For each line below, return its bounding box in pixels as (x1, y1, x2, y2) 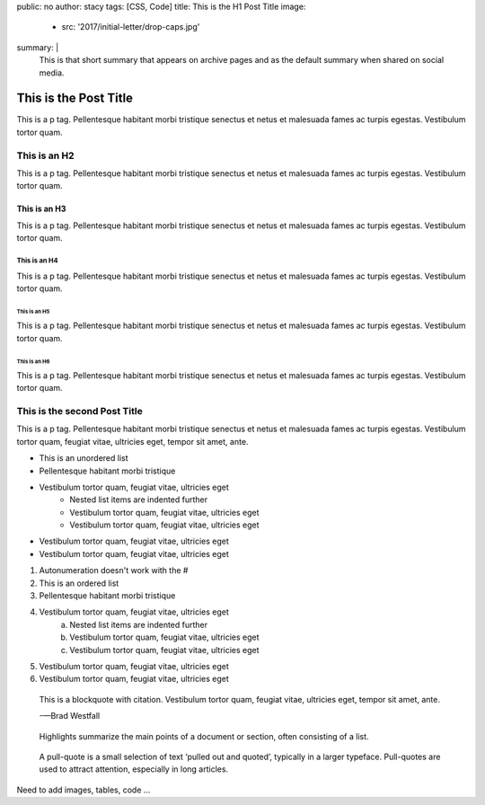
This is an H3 (16, 203, 66, 215)
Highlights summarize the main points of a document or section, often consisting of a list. (39, 730, 369, 741)
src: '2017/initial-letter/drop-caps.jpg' (61, 22, 200, 32)
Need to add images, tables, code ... (16, 784, 151, 795)
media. (39, 67, 65, 78)
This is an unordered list (39, 453, 128, 464)
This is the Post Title (16, 91, 134, 106)
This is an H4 (16, 256, 58, 265)
